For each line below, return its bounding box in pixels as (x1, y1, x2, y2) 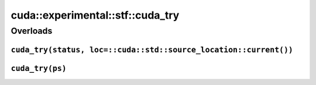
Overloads (11, 26, 53, 36)
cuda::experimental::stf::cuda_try (11, 9, 180, 22)
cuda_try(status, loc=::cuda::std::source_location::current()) (11, 45, 294, 55)
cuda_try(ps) (11, 63, 67, 73)
